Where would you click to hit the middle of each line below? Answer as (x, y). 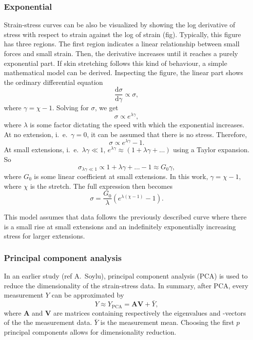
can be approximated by (88, 295)
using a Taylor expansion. (211, 150)
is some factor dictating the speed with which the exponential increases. (137, 125)
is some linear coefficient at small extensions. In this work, (121, 176)
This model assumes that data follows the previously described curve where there (125, 217)
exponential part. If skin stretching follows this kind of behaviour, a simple (116, 63)
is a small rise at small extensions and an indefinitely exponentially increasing (120, 226)
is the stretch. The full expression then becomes (101, 186)
